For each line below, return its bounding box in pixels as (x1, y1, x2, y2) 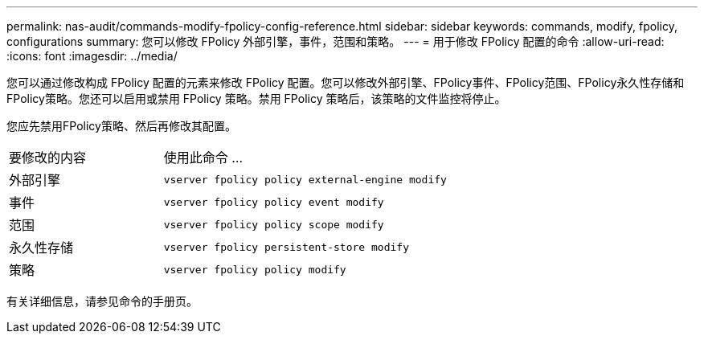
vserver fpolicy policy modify (163, 263, 346, 276)
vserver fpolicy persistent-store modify (163, 240, 409, 253)
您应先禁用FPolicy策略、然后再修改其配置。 (6, 119, 236, 133)
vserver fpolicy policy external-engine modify (163, 173, 447, 186)
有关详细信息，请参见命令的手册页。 (6, 294, 198, 308)
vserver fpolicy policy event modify (163, 195, 384, 208)
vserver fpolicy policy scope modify (163, 218, 384, 231)
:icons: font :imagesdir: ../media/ (6, 49, 178, 63)
